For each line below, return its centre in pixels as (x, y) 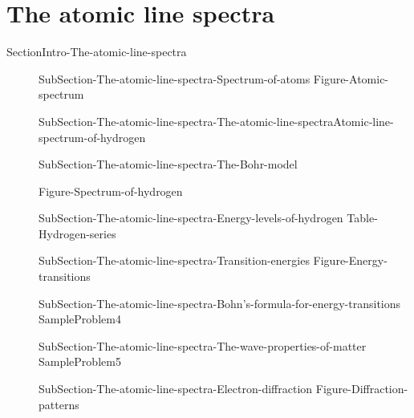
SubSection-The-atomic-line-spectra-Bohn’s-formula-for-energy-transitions (220, 303)
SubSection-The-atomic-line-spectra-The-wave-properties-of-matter (203, 345)
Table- (362, 218)
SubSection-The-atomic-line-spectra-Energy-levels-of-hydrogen (191, 218)
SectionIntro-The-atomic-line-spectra (97, 52)
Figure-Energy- (350, 260)
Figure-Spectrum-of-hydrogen (111, 191)
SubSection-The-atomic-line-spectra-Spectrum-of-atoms (175, 78)
